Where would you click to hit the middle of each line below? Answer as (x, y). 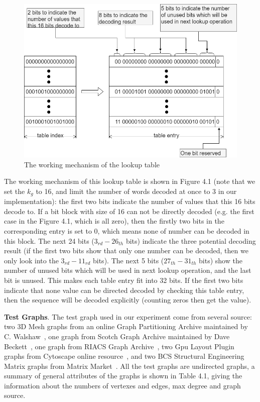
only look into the (31, 260)
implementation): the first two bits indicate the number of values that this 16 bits (130, 201)
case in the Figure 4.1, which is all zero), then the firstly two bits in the (114, 221)
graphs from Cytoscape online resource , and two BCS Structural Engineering (124, 356)
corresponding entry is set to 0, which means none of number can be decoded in (127, 230)
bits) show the (221, 260)
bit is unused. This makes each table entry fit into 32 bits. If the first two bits (124, 280)
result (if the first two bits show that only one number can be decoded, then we (126, 250)
